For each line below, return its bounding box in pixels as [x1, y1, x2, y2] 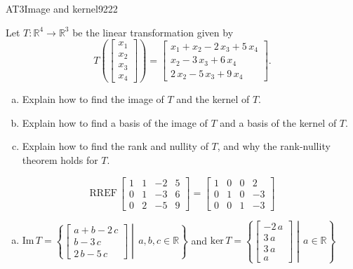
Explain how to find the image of [22, 92, 164, 106]
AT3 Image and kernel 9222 [6, 1, 118, 15]
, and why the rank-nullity [217, 139, 331, 153]
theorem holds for [22, 152, 98, 167]
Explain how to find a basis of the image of [22, 115, 208, 130]
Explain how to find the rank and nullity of [22, 139, 208, 153]
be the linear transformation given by [72, 25, 234, 39]
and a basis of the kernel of [220, 115, 337, 130]
